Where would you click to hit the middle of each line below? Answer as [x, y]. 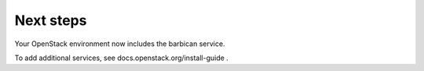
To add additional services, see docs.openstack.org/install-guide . [122, 58]
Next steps [51, 20]
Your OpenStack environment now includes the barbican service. [120, 44]
